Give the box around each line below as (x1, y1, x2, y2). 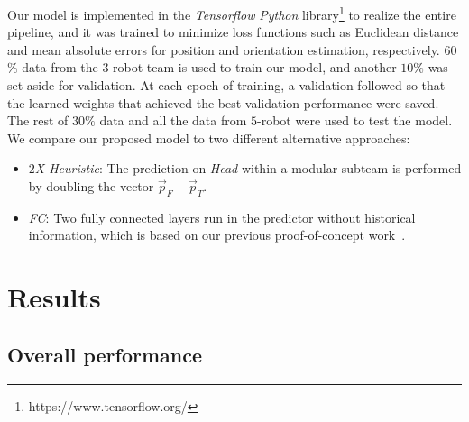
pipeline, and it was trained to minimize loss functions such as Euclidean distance (7, 23, 459, 41)
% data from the (7, 58, 98, 77)
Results (7, 279, 101, 316)
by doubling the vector (28, 177, 154, 195)
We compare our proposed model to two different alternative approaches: (7, 128, 410, 147)
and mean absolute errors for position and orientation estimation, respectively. (7, 40, 440, 59)
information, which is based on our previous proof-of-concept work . (28, 225, 406, 244)
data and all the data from (99, 111, 247, 130)
